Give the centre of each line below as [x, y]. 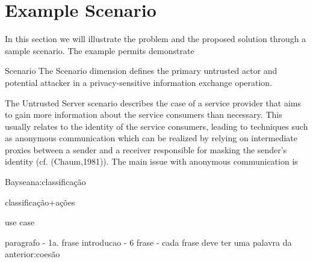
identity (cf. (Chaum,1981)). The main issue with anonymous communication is [151, 161]
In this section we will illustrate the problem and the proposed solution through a [156, 39]
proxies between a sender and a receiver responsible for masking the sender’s [146, 149]
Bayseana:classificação [45, 182]
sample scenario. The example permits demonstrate [100, 50]
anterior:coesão [33, 254]
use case [20, 222]
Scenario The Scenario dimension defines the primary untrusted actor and [141, 71]
